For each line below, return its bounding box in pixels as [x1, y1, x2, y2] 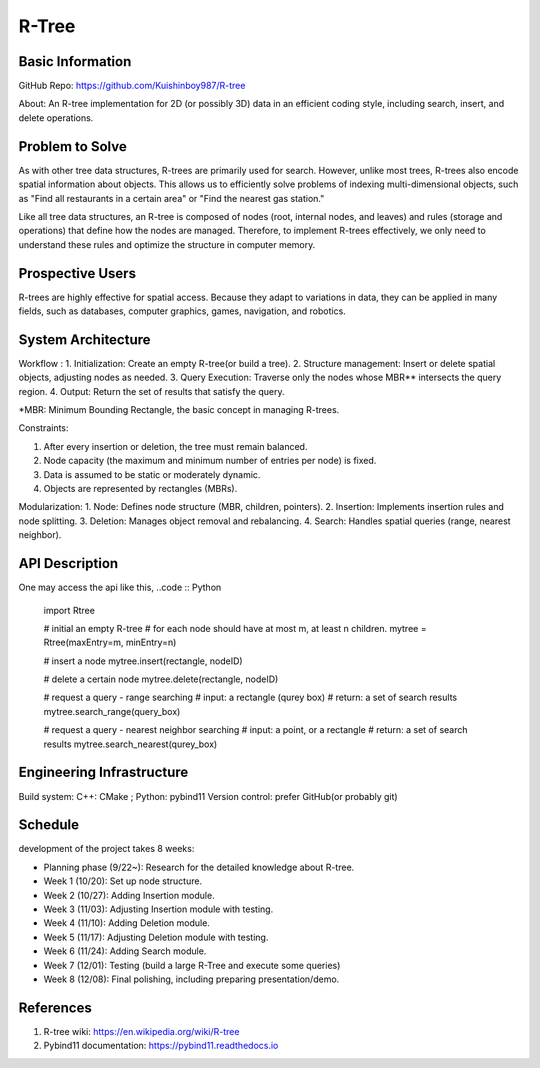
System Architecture [18, 331, 151, 348]
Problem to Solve [18, 138, 127, 155]
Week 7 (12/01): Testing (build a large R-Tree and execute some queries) [43, 959, 341, 971]
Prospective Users [18, 265, 137, 282]
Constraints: [18, 422, 69, 434]
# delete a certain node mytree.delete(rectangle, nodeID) [43, 673, 279, 685]
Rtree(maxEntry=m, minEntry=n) [43, 636, 177, 649]
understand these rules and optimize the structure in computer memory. [18, 238, 316, 250]
